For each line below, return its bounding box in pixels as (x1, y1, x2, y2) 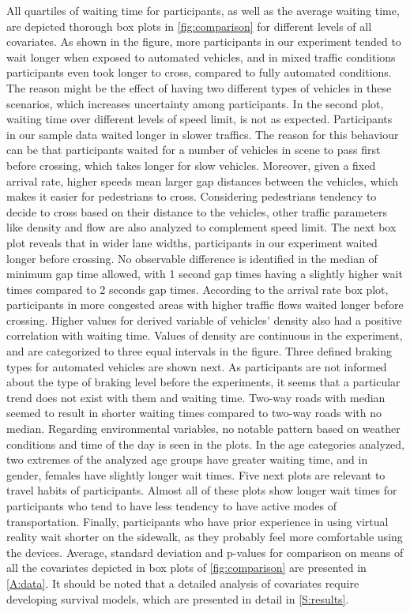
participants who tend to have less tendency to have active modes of (6, 498, 337, 513)
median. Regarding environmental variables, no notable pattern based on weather (6, 420, 401, 437)
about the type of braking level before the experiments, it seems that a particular (6, 374, 401, 390)
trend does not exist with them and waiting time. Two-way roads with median (6, 389, 386, 405)
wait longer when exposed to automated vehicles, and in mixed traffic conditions (6, 48, 396, 65)
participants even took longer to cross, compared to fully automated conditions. (6, 64, 392, 81)
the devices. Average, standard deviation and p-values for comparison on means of (6, 543, 404, 560)
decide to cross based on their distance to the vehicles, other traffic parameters (6, 203, 388, 220)
